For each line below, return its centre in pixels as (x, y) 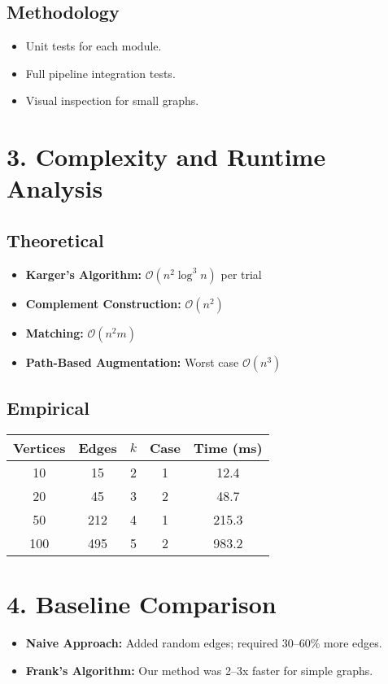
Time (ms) (228, 447)
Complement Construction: (103, 303)
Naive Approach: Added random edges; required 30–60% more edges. (204, 643)
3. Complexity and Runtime (166, 157)
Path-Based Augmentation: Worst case (132, 362)
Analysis (55, 188)
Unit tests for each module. (94, 46)
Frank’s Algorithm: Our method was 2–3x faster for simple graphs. (199, 670)
